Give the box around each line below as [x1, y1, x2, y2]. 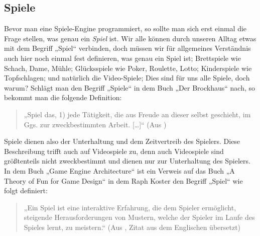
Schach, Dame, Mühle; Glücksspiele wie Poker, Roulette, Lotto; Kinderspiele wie [4, 62, 252, 73]
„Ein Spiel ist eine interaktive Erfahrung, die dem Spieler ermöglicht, [24, 202, 236, 212]
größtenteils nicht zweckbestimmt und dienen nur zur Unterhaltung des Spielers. [4, 155, 250, 166]
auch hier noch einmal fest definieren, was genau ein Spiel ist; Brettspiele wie [4, 52, 241, 63]
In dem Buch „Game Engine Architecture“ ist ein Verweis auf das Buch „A [4, 165, 235, 176]
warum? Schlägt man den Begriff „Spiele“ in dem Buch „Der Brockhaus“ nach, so [4, 82, 255, 93]
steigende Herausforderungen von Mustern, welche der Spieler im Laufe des [24, 212, 255, 222]
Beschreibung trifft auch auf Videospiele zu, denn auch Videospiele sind [4, 145, 224, 156]
